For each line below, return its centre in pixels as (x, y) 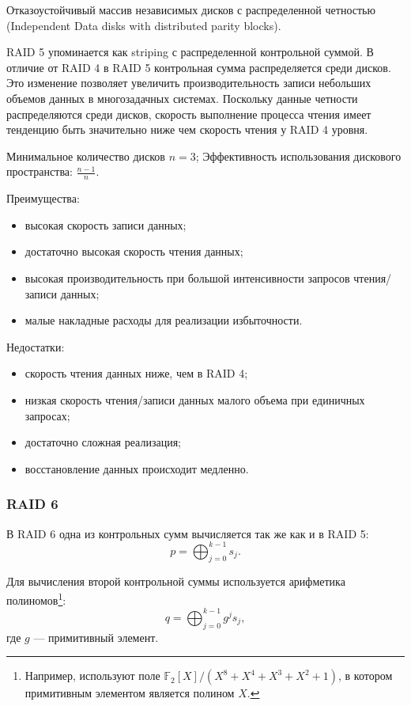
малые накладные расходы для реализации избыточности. (164, 320)
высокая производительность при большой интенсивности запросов (187, 277)
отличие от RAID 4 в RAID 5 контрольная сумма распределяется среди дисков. (199, 67)
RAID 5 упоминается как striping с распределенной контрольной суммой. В (190, 52)
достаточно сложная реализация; (103, 442)
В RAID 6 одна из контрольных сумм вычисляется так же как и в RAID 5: (188, 533)
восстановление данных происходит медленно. (137, 468)
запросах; (47, 415)
